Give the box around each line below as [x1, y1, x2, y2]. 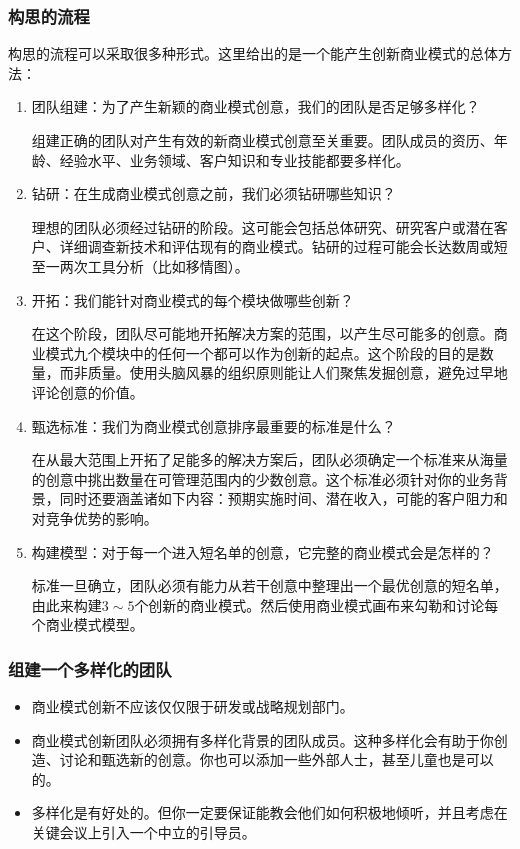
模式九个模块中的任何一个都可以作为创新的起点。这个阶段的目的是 [45, 342, 480, 363]
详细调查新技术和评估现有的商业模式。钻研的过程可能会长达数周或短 [59, 236, 508, 257]
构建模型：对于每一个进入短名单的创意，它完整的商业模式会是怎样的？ [31, 541, 494, 562]
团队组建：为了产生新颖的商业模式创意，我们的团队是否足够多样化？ [31, 96, 480, 117]
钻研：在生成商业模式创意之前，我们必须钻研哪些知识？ [31, 183, 396, 204]
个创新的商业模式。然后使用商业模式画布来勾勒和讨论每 [134, 594, 499, 615]
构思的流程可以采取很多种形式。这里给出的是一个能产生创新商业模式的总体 [8, 43, 498, 64]
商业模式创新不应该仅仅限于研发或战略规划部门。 [31, 696, 354, 717]
